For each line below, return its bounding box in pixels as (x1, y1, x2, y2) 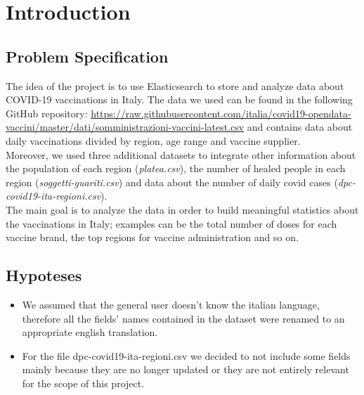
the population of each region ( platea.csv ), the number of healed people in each (6, 161, 346, 176)
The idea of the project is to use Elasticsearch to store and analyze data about (6, 78, 344, 93)
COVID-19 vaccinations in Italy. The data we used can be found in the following (6, 92, 353, 107)
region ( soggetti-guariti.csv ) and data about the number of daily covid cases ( (6, 174, 338, 189)
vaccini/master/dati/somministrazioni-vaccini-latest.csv (6, 119, 245, 134)
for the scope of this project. (22, 375, 145, 390)
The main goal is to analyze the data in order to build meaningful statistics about (6, 202, 359, 216)
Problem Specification (6, 45, 169, 67)
